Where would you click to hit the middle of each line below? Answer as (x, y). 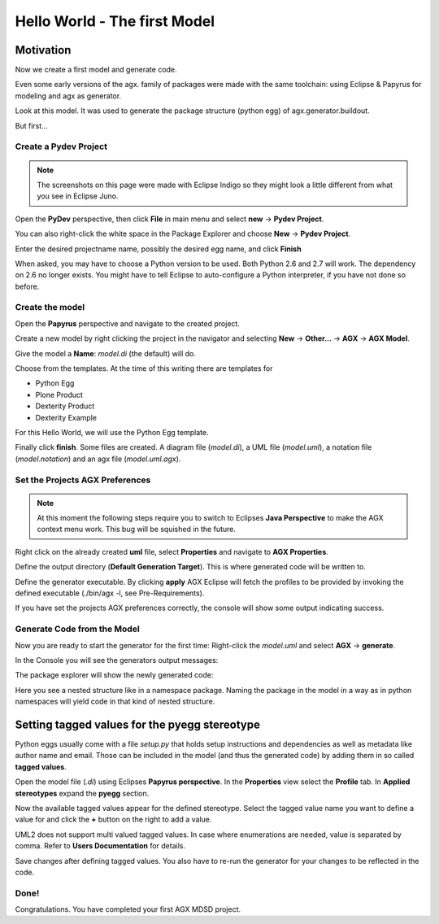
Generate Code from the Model (77, 629)
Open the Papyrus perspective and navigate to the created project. (127, 323)
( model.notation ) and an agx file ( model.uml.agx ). (98, 459)
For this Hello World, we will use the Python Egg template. (112, 432)
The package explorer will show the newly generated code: (114, 675)
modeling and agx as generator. (68, 96)
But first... (31, 125)
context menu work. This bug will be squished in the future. (136, 530)
